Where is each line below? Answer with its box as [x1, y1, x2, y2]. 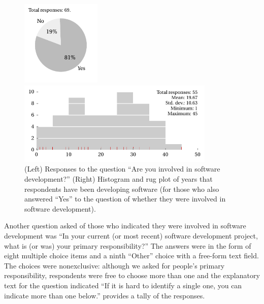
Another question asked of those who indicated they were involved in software [4, 220, 246, 231]
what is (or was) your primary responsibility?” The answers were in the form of [4, 240, 251, 251]
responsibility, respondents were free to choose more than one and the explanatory [4, 270, 260, 281]
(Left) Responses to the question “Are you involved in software [24, 163, 220, 174]
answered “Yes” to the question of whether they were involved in [24, 193, 226, 204]
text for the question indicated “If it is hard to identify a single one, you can [4, 280, 242, 291]
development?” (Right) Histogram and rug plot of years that [24, 174, 213, 184]
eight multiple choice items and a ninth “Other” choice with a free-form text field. [4, 250, 259, 261]
